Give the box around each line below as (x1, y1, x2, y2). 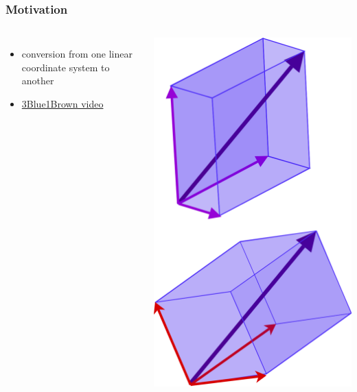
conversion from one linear (21, 47, 133, 61)
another (21, 73, 54, 88)
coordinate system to (21, 60, 110, 74)
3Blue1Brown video (21, 97, 104, 110)
